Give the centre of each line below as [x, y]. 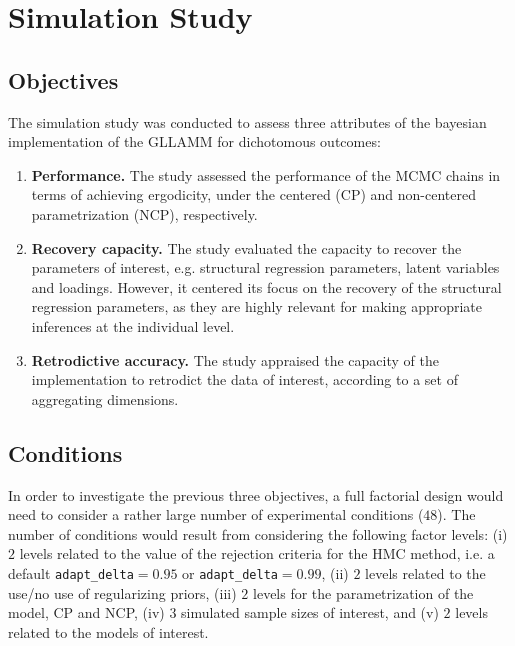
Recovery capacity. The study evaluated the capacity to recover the [246, 247]
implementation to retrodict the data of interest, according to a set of [244, 379]
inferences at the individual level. [133, 325]
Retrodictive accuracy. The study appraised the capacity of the [235, 359]
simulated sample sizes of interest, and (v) [310, 612]
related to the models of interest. [108, 631]
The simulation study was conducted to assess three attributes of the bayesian [247, 121]
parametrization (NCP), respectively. [144, 213]
